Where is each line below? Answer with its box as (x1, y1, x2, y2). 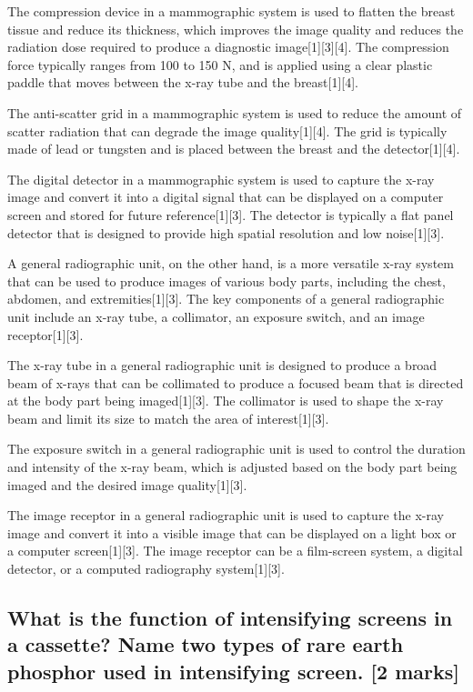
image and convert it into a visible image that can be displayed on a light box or (7, 523, 457, 542)
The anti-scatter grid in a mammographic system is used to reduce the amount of (7, 103, 462, 122)
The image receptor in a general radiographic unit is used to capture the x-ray (7, 506, 444, 525)
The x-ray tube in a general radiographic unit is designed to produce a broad (7, 356, 438, 375)
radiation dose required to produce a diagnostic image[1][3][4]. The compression (7, 37, 449, 56)
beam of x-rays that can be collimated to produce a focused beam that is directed (7, 373, 464, 392)
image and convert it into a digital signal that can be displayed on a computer (7, 187, 444, 206)
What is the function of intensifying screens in (7, 604, 453, 632)
